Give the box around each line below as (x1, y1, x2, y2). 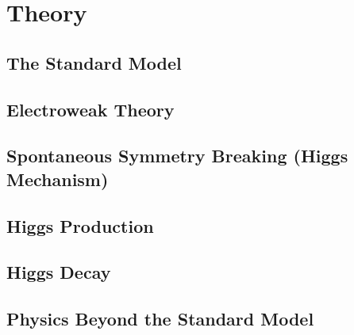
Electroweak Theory (6, 97, 175, 121)
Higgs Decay (6, 260, 111, 284)
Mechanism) (6, 166, 109, 191)
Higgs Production (6, 213, 154, 238)
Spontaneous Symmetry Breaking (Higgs (6, 143, 348, 168)
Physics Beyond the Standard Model (6, 306, 314, 331)
